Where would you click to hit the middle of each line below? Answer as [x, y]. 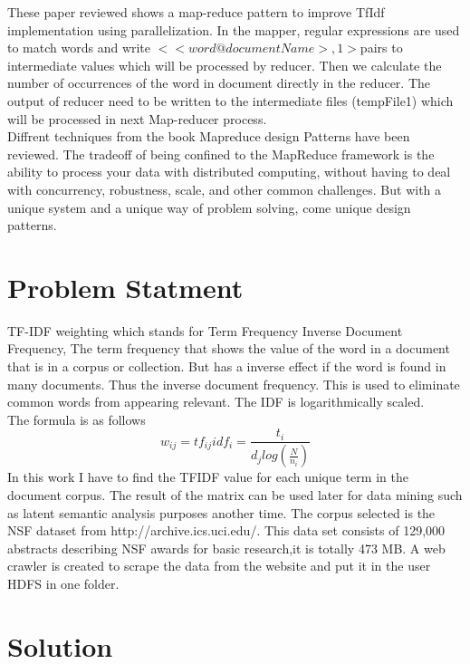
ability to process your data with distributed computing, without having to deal [229, 172]
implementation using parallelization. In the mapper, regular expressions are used [234, 29]
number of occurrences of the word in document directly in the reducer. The [219, 83]
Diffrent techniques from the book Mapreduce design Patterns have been [209, 136]
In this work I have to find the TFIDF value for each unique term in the [208, 477]
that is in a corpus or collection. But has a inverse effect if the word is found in [227, 366]
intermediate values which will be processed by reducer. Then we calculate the [225, 65]
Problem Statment [125, 287]
